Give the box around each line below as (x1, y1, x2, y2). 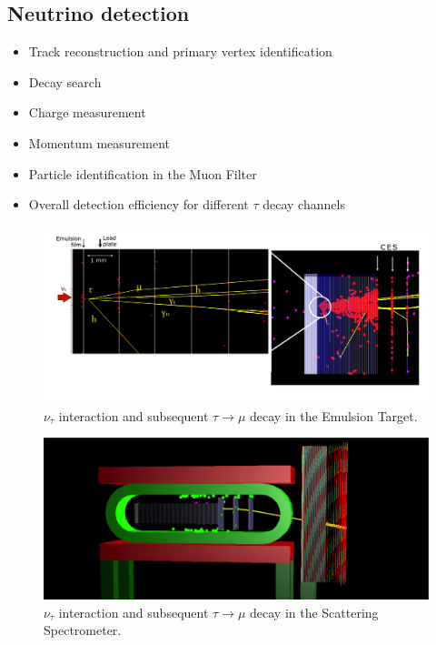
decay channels (263, 195, 345, 214)
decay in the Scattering (250, 602, 379, 621)
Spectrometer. (44, 620, 122, 640)
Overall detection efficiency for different (28, 195, 249, 214)
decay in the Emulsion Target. (250, 406, 418, 425)
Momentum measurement (28, 133, 171, 152)
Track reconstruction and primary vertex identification (28, 42, 332, 61)
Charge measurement (28, 103, 146, 122)
